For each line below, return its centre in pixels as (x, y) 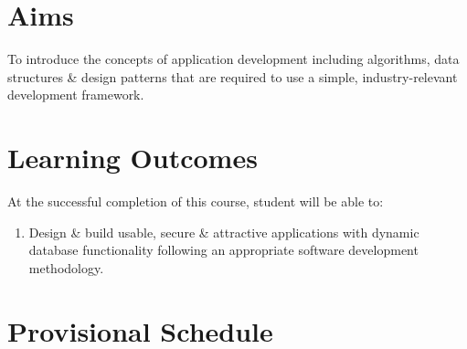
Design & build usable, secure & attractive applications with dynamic (224, 232)
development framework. (76, 95)
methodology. (66, 267)
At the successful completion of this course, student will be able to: (196, 201)
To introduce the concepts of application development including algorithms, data (233, 59)
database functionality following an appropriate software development (223, 250)
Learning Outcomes (133, 158)
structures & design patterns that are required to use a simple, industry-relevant (233, 76)
